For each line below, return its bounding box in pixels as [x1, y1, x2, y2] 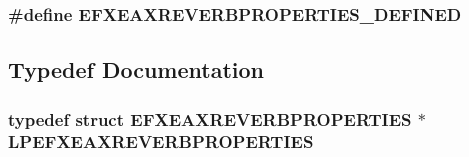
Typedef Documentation [8, 54, 264, 85]
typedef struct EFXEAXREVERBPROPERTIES [8, 106, 412, 131]
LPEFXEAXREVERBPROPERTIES [8, 129, 314, 154]
